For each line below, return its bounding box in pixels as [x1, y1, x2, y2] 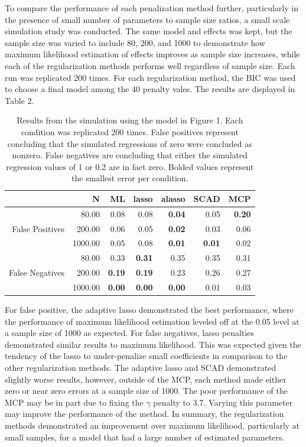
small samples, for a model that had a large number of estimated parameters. [5, 430, 285, 443]
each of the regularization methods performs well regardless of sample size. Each [5, 59, 295, 71]
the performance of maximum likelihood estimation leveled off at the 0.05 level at [5, 315, 300, 327]
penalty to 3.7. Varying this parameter [153, 396, 293, 408]
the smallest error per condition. [71, 172, 188, 184]
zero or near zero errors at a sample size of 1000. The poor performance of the [5, 384, 288, 397]
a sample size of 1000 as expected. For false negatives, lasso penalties [5, 327, 254, 339]
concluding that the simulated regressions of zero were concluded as [7, 137, 252, 149]
